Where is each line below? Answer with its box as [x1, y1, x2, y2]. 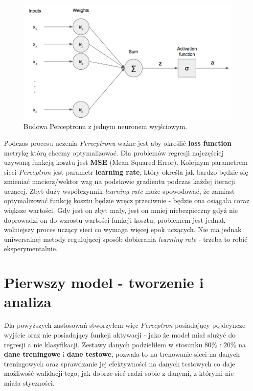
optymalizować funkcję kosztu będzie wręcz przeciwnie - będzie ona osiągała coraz [4, 195, 250, 206]
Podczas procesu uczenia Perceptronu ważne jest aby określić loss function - [4, 137, 236, 148]
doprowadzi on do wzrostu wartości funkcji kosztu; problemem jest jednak [4, 214, 226, 225]
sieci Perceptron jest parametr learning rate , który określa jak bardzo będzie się [4, 166, 248, 177]
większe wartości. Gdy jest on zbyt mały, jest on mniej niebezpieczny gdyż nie [4, 205, 238, 215]
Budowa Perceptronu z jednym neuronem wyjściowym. [23, 121, 187, 131]
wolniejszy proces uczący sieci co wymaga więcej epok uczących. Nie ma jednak [4, 224, 242, 235]
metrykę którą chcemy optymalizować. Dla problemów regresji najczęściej [4, 147, 224, 157]
